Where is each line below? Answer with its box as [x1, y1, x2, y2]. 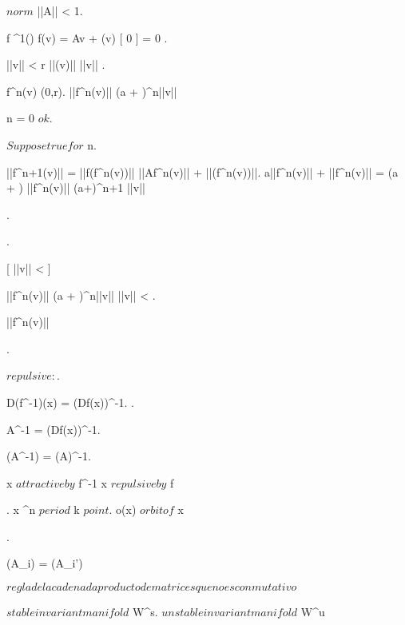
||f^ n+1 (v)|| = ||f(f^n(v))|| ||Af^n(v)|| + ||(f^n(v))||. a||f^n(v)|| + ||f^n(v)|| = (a [6, 163, 399, 180]
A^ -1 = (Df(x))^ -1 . [6, 420, 101, 437]
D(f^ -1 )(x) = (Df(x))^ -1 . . [6, 393, 134, 410]
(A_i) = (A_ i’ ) [6, 555, 83, 571]
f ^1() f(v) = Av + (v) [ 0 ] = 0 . [6, 29, 168, 46]
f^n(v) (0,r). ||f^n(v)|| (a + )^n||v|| [6, 82, 177, 99]
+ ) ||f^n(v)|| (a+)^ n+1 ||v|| [6, 179, 145, 196]
